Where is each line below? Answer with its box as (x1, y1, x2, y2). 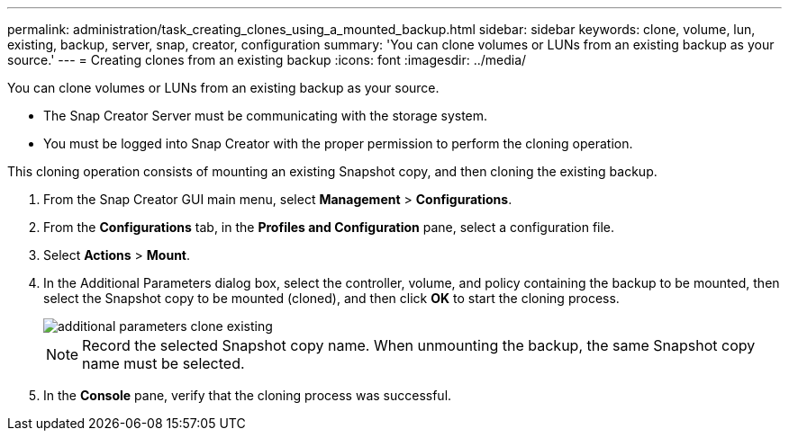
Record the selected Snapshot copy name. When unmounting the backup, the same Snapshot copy (82, 336, 756, 354)
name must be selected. (82, 354, 245, 372)
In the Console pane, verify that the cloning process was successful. (43, 388, 452, 403)
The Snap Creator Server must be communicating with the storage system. (43, 108, 488, 123)
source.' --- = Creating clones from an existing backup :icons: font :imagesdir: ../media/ (7, 52, 527, 67)
